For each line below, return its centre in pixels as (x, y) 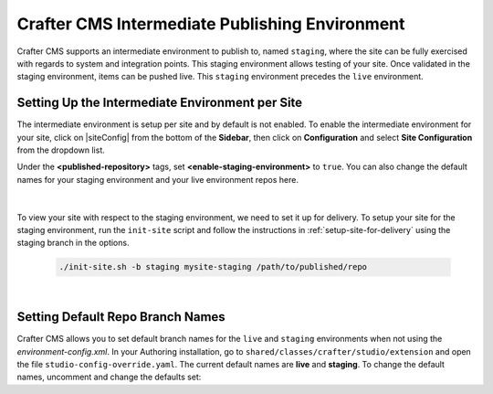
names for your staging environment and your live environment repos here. (157, 179)
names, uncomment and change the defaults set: (109, 377)
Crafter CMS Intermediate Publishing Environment (211, 24)
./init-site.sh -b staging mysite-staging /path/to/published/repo (213, 267)
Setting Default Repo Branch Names (121, 317)
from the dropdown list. (61, 150)
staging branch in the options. (73, 243)
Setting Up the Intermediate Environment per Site (160, 103)
